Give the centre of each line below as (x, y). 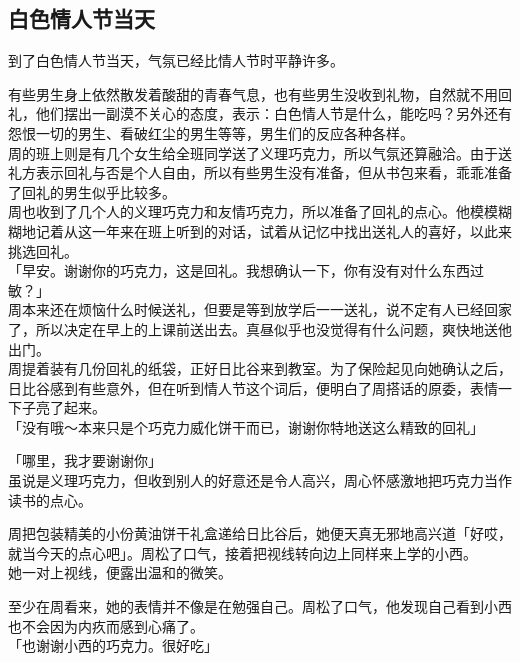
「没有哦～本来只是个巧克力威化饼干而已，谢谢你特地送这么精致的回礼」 (246, 426)
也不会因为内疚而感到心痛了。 (106, 625)
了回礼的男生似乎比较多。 (92, 191)
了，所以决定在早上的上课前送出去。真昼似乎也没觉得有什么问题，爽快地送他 (260, 328)
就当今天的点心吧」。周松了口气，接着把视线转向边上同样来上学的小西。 (242, 552)
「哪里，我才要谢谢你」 (85, 460)
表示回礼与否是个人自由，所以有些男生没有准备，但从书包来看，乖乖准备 (273, 172)
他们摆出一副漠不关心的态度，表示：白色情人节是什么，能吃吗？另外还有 (273, 113)
